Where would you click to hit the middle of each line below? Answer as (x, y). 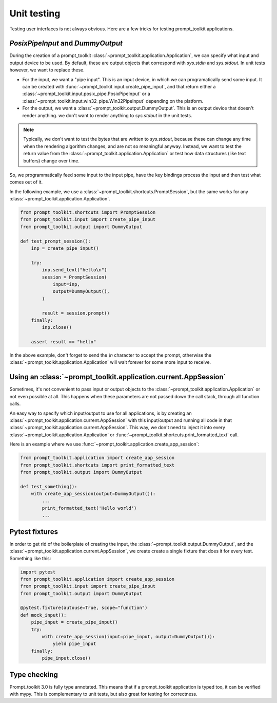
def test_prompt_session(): (55, 241)
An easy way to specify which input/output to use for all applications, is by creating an (101, 413)
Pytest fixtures (34, 532)
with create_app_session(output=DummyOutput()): (93, 494)
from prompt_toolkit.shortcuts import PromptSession (88, 212)
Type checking (34, 674)
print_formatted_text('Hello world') (89, 508)
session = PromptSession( (74, 277)
